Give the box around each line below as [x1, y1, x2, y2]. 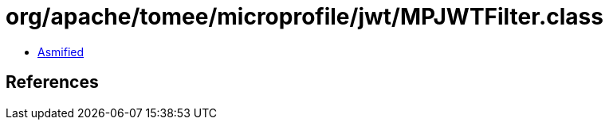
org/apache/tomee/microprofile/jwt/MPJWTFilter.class [6, 3, 603, 30]
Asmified [37, 44, 84, 59]
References [6, 72, 99, 93]
